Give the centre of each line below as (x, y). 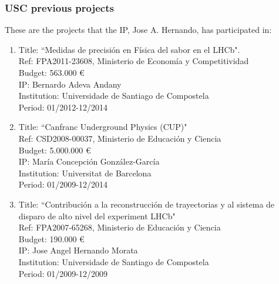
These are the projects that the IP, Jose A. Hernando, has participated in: (138, 30)
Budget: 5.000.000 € (55, 150)
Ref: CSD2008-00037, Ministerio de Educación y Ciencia (120, 138)
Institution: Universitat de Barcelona (85, 173)
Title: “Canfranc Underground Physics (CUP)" (103, 127)
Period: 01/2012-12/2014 (63, 107)
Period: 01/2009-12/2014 (63, 184)
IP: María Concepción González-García (89, 161)
